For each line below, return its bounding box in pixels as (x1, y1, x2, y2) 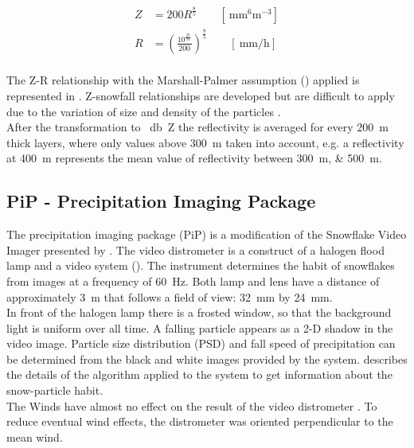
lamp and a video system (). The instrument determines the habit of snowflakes (6, 257, 395, 274)
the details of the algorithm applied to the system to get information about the (6, 366, 393, 383)
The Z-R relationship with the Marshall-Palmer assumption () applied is (6, 72, 360, 88)
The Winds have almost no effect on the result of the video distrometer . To (6, 397, 377, 414)
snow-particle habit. (6, 382, 103, 399)
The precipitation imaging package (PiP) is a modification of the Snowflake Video (6, 226, 407, 243)
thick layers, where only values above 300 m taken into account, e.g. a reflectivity (6, 134, 404, 150)
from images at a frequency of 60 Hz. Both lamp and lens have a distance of (6, 272, 380, 289)
